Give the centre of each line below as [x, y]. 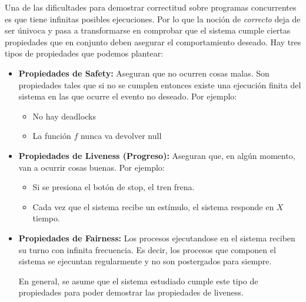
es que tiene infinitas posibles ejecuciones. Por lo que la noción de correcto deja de [153, 19]
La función [52, 136]
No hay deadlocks [64, 116]
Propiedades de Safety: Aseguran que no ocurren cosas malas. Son [144, 73]
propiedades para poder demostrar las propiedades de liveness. [131, 292]
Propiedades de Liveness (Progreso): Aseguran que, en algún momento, [157, 155]
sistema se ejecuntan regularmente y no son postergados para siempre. [145, 261]
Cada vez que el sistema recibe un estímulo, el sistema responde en [153, 206]
